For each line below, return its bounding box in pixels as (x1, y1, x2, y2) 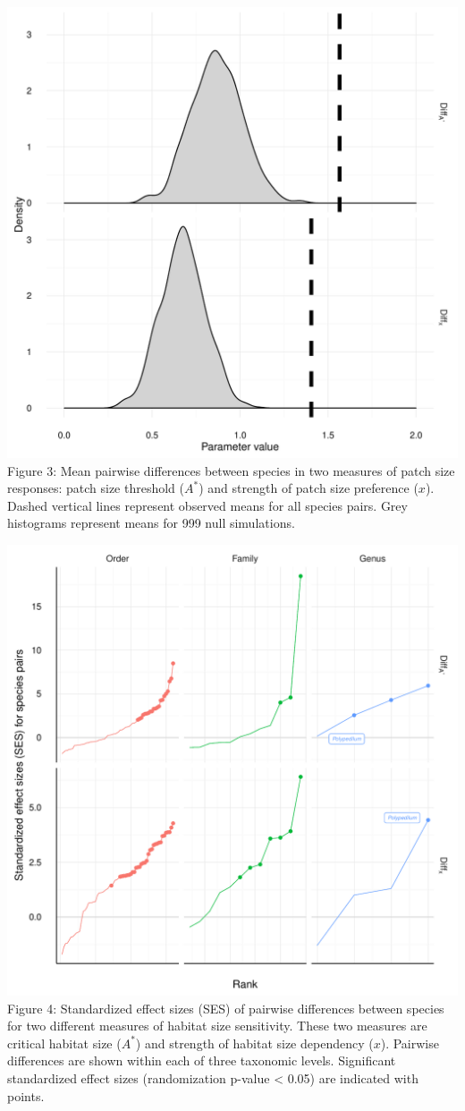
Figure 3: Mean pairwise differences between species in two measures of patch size (7, 461, 455, 479)
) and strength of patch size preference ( (199, 479, 418, 497)
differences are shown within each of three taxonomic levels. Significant (7, 1051, 396, 1070)
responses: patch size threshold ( (7, 479, 185, 497)
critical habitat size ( (7, 1033, 122, 1052)
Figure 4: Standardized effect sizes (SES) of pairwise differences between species (7, 998, 444, 1017)
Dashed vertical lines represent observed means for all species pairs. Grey (7, 496, 408, 514)
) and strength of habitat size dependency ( (135, 1033, 374, 1052)
